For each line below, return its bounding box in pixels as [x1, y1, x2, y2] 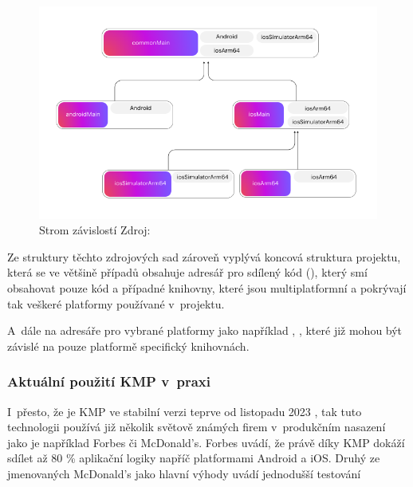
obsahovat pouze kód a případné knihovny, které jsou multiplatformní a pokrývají [7, 280, 407, 297]
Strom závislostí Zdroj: [39, 222, 151, 238]
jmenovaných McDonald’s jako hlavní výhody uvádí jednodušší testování [7, 465, 361, 481]
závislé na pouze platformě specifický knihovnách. [7, 337, 250, 354]
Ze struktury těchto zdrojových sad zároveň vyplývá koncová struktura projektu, [7, 248, 401, 265]
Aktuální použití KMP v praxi [7, 371, 210, 391]
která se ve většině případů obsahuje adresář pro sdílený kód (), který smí [7, 264, 368, 281]
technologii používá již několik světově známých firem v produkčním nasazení [7, 418, 386, 435]
